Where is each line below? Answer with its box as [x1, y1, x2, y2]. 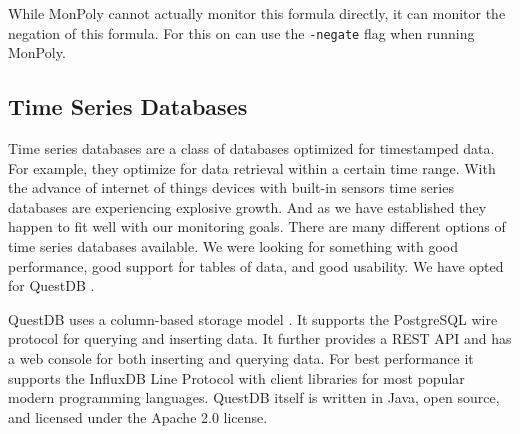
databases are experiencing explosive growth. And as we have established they [8, 196, 487, 217]
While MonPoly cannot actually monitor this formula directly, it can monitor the [8, 3, 506, 23]
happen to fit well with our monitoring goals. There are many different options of [8, 216, 506, 237]
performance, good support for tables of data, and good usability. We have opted [8, 255, 504, 276]
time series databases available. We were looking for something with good [8, 236, 459, 257]
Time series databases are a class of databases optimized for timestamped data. [8, 138, 495, 159]
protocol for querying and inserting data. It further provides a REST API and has [8, 328, 512, 349]
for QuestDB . [8, 275, 95, 296]
